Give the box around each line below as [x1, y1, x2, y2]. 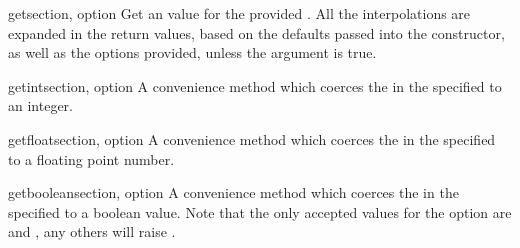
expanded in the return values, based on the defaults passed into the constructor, [8, 22, 505, 43]
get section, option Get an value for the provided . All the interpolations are [8, 3, 471, 23]
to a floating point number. [8, 148, 175, 169]
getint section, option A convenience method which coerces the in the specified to [8, 75, 502, 96]
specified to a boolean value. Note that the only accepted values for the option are [8, 201, 512, 222]
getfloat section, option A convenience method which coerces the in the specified [8, 128, 496, 149]
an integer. [8, 95, 73, 116]
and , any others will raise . [8, 221, 176, 242]
